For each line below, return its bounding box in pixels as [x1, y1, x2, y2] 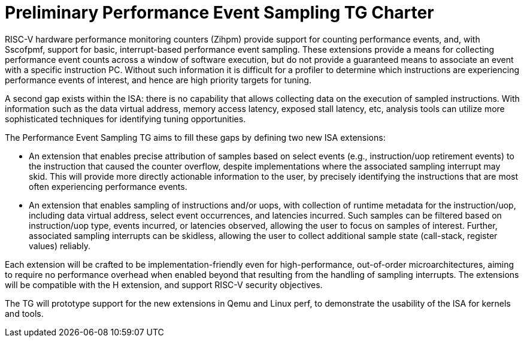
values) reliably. [29, 240, 91, 251]
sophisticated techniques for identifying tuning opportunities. [5, 113, 246, 124]
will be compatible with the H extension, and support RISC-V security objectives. [5, 279, 323, 290]
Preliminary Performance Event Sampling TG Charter [5, 2, 434, 23]
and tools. [5, 308, 44, 319]
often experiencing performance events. [29, 181, 187, 192]
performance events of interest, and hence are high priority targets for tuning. [5, 74, 311, 85]
